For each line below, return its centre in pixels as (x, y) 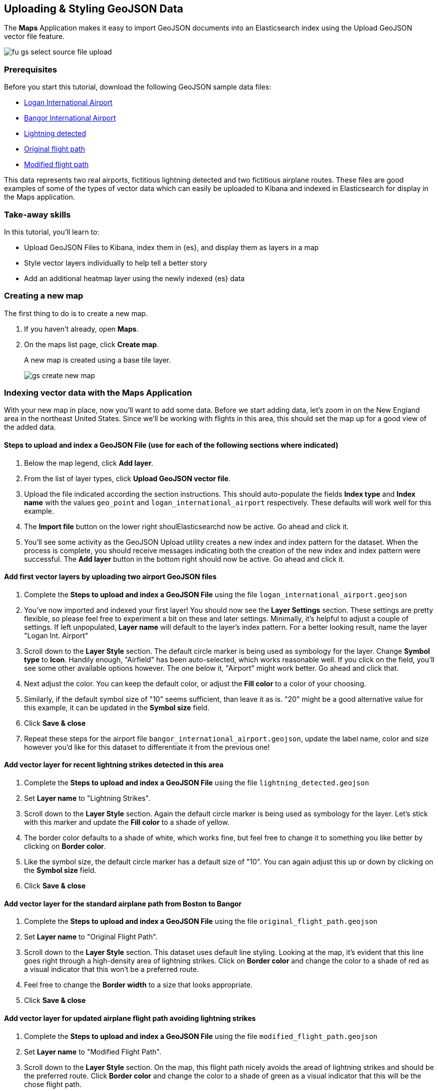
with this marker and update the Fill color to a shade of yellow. (127, 822)
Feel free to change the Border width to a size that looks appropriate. (138, 985)
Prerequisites (31, 69)
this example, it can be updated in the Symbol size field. (117, 707)
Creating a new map (44, 296)
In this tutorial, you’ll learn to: (52, 232)
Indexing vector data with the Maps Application (98, 393)
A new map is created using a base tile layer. (98, 360)
